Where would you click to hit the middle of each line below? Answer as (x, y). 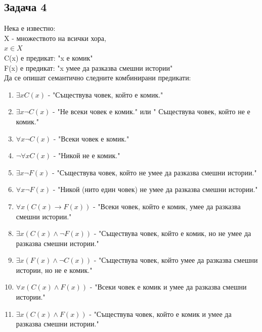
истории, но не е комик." (54, 270)
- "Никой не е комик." (87, 155)
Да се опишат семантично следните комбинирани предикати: (98, 78)
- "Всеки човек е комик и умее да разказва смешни (168, 287)
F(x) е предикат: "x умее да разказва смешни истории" (89, 67)
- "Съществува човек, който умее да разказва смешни (176, 260)
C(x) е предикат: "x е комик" (49, 57)
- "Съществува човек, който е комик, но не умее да (172, 233)
